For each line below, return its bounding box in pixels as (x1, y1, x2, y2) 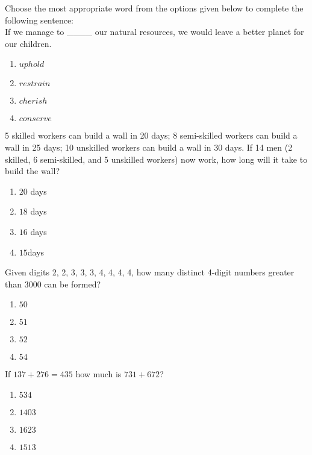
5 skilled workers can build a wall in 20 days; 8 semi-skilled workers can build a (5, 129, 298, 142)
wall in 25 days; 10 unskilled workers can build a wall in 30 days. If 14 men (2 (5, 140, 293, 153)
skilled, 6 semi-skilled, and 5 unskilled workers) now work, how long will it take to (5, 152, 308, 165)
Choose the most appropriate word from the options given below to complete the (5, 2, 304, 14)
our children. (5, 37, 52, 49)
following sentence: (5, 13, 74, 26)
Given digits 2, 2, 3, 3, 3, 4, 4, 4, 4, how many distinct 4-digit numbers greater (5, 266, 295, 278)
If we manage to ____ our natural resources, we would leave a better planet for (5, 25, 304, 38)
